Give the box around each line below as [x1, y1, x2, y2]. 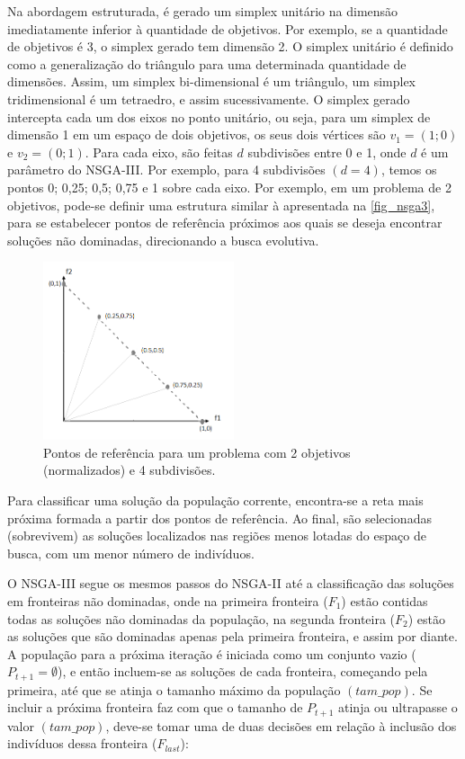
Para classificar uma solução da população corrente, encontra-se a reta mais [7, 490, 424, 509]
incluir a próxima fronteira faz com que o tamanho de [7, 698, 303, 717]
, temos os [380, 160, 437, 179]
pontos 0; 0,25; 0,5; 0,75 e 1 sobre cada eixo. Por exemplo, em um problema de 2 [7, 177, 452, 196]
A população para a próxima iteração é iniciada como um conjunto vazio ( [7, 644, 416, 663]
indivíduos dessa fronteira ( [7, 734, 157, 753]
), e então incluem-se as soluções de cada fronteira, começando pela [57, 662, 428, 681]
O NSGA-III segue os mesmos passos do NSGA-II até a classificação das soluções [7, 574, 454, 593]
